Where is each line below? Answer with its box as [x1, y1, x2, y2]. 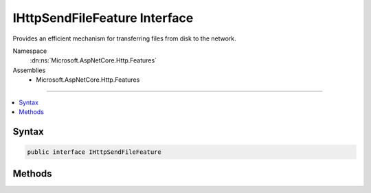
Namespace [12, 47, 47, 55]
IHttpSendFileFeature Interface [12, 10, 194, 25]
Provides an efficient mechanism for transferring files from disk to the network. [12, 34, 236, 43]
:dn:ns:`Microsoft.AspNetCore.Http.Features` [30, 56, 157, 65]
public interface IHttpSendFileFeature [27, 148, 161, 156]
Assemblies [12, 66, 46, 74]
